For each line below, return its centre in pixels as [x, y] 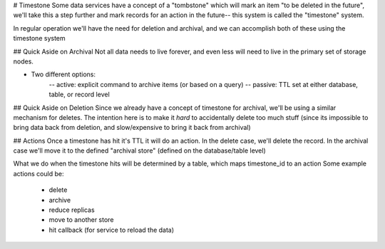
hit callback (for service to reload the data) [112, 230]
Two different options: [63, 74]
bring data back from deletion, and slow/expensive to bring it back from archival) [132, 128]
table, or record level [79, 95]
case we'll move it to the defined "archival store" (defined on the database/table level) [140, 151]
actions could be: [38, 173]
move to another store [81, 220]
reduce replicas [72, 210]
